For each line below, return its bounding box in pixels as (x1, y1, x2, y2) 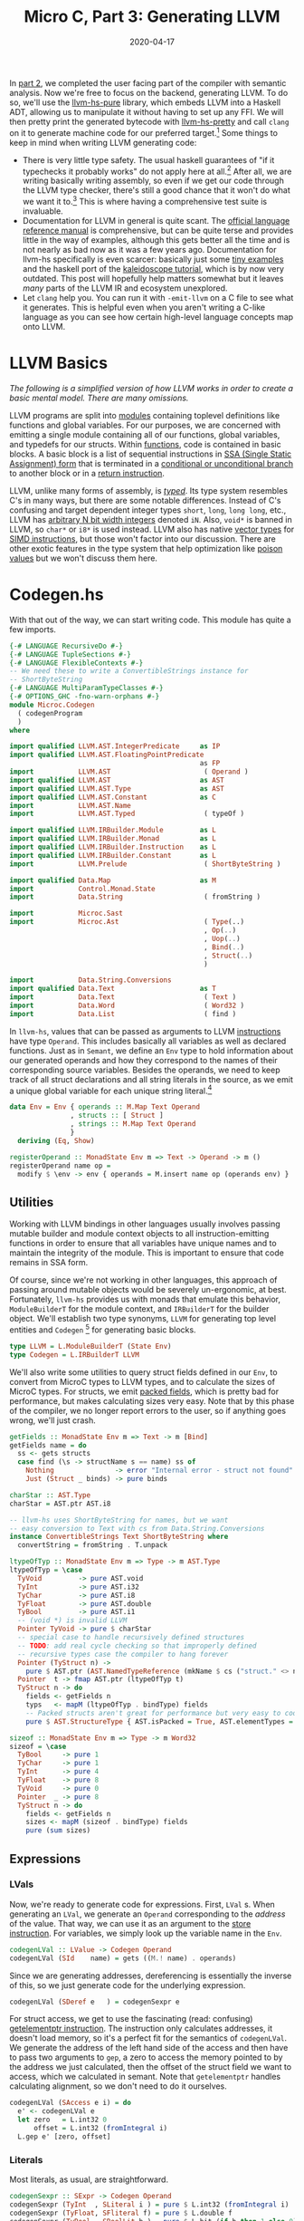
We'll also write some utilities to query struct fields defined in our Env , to (9, 1366, 278, 1378)
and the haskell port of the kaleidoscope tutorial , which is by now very (22, 263, 285, 274)
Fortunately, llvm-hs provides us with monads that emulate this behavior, (9, 1293, 280, 1305)
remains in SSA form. (9, 1257, 89, 1268)
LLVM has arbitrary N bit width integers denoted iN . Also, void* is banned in (9, 514, 292, 524)
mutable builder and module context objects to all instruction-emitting (9, 1228, 270, 1239)
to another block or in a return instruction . (9, 467, 166, 478)
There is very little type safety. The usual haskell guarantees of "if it (22, 154, 275, 165)
